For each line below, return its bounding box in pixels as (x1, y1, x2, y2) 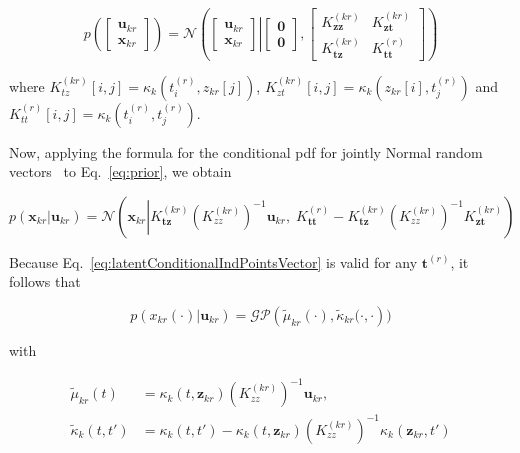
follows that (9, 271, 81, 292)
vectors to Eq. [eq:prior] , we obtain (9, 161, 232, 182)
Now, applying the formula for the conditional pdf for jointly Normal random (9, 141, 483, 162)
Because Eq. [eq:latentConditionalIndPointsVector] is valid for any (9, 251, 418, 272)
